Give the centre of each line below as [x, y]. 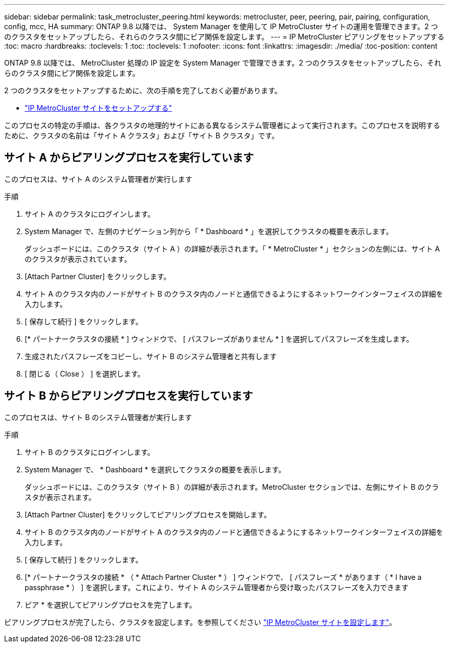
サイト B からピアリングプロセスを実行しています [129, 396]
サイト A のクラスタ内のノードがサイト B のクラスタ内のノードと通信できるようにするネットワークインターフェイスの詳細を [234, 294]
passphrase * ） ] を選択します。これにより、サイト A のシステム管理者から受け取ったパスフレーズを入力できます [217, 587]
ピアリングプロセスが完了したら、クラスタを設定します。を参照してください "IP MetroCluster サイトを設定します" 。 [200, 622]
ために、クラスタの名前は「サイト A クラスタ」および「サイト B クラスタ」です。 [141, 135]
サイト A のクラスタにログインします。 [90, 214]
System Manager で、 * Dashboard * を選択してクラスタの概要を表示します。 [155, 469]
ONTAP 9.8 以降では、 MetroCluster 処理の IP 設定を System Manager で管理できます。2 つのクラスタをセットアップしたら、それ [223, 63]
